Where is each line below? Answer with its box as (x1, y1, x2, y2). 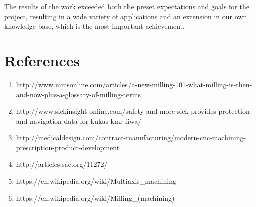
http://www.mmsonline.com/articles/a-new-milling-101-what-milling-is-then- (16, 79, 252, 89)
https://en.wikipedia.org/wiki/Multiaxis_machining (16, 176, 176, 186)
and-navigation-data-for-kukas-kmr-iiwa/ (16, 115, 142, 126)
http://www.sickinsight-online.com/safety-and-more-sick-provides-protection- (16, 106, 252, 116)
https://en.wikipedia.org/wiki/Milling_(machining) (16, 192, 175, 203)
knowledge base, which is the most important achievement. (4, 21, 185, 31)
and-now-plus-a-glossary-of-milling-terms (16, 89, 141, 99)
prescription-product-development (16, 142, 120, 152)
